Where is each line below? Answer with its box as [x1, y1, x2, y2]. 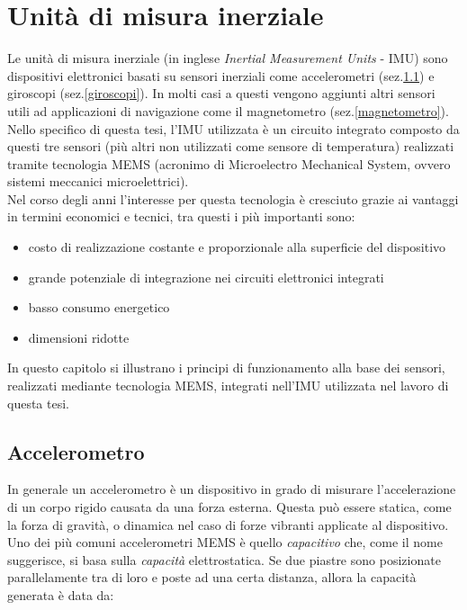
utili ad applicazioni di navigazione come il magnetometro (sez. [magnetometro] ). [7, 101, 449, 120]
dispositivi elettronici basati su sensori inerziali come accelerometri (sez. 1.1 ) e [7, 66, 435, 85]
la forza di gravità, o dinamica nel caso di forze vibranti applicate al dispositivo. [7, 515, 449, 534]
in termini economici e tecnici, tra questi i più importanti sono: [7, 207, 355, 226]
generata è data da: [7, 585, 114, 604]
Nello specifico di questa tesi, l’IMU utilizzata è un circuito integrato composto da [7, 119, 460, 138]
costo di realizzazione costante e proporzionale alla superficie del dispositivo [28, 238, 446, 256]
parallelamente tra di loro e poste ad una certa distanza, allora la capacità [7, 568, 417, 587]
